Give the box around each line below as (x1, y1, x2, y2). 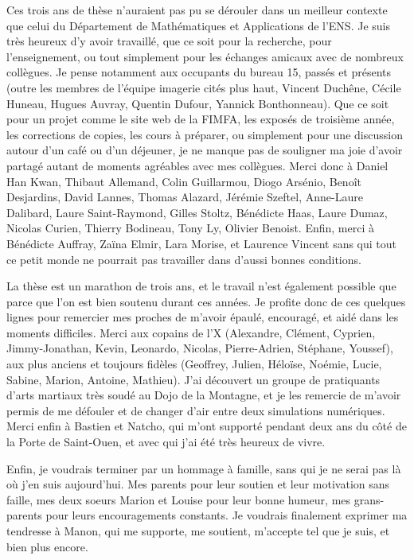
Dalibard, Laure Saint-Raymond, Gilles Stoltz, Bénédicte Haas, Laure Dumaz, (6, 204, 388, 220)
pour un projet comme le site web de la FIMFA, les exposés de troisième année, (6, 111, 395, 127)
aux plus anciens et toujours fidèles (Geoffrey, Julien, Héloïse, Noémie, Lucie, (6, 356, 382, 372)
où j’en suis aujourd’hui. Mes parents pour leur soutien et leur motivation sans (6, 476, 390, 492)
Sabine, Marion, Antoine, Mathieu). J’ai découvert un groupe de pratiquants (6, 371, 381, 387)
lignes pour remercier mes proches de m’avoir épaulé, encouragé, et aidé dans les (6, 309, 399, 325)
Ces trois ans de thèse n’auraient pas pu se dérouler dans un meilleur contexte (6, 2, 388, 17)
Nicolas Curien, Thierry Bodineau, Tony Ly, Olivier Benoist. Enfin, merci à (6, 220, 374, 236)
